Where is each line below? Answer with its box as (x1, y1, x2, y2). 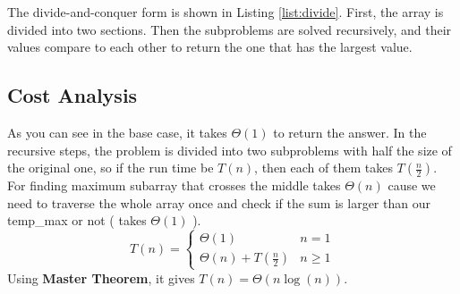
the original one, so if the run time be (7, 158, 214, 177)
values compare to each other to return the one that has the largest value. (7, 38, 413, 56)
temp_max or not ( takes (7, 211, 147, 230)
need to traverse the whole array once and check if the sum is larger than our (7, 193, 430, 212)
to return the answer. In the (273, 122, 427, 141)
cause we (388, 176, 436, 195)
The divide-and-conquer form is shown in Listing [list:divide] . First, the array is (7, 3, 444, 21)
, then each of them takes (254, 158, 393, 177)
